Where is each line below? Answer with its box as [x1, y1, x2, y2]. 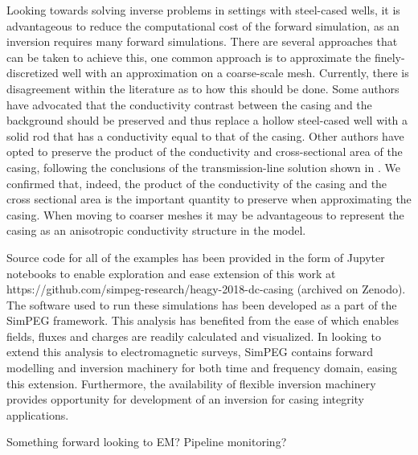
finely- [374, 48, 405, 65]
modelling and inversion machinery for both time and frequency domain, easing [6, 359, 398, 376]
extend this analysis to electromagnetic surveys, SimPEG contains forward [6, 343, 374, 360]
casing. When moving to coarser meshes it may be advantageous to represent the [6, 206, 404, 223]
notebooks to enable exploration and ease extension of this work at [6, 264, 336, 281]
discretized [6, 64, 59, 81]
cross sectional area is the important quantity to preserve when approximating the [6, 191, 412, 207]
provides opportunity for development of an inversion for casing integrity [6, 391, 365, 408]
